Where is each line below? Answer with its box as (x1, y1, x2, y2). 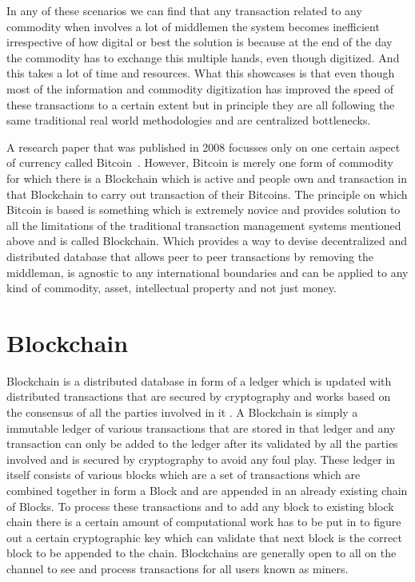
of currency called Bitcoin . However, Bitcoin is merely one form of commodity (6, 154, 394, 171)
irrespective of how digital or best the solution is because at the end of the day (6, 34, 393, 50)
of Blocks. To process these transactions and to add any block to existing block (6, 497, 394, 514)
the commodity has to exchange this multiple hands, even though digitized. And (6, 49, 400, 65)
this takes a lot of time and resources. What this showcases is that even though (6, 65, 395, 81)
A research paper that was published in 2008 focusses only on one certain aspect (6, 138, 401, 155)
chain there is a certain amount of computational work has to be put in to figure (6, 513, 401, 530)
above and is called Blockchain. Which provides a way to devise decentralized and (6, 232, 407, 249)
